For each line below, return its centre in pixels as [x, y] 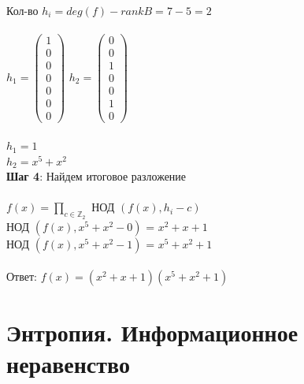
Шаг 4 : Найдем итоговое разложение [96, 176]
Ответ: [22, 276]
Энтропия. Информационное [152, 332]
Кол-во [22, 10]
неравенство [68, 363]
